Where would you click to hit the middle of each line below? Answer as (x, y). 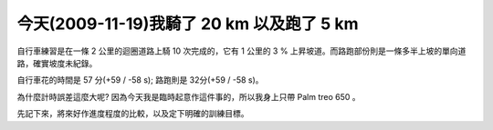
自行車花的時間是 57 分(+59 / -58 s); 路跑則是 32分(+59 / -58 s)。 (140, 80)
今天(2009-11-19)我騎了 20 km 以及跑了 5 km (188, 24)
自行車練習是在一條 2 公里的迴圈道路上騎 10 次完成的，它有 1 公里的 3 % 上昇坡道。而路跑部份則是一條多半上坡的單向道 (241, 51)
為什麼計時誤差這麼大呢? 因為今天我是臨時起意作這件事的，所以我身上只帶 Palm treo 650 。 (189, 96)
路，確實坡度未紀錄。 (57, 63)
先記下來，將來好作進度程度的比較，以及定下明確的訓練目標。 (133, 114)
